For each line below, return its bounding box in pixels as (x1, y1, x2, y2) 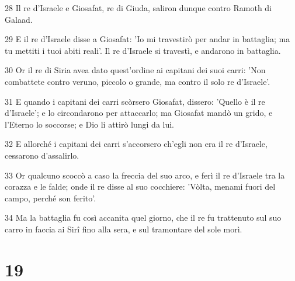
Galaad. (5, 13, 33, 25)
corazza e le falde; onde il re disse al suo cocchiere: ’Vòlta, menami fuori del (5, 180, 276, 193)
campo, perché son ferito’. (5, 191, 96, 204)
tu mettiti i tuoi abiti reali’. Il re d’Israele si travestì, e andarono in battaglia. (5, 44, 281, 56)
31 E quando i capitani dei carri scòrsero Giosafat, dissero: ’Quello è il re (5, 95, 265, 107)
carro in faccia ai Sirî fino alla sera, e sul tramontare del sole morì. (5, 222, 242, 235)
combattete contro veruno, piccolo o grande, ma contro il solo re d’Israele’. (5, 75, 270, 87)
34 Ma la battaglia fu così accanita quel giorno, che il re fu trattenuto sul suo (5, 211, 282, 224)
